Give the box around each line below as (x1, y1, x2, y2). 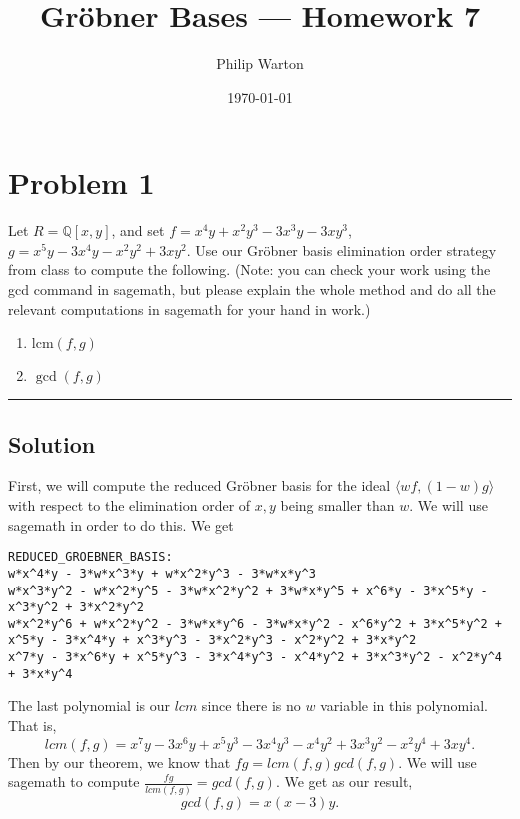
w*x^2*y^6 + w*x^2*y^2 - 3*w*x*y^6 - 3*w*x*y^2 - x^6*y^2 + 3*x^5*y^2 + (8, 616, 502, 631)
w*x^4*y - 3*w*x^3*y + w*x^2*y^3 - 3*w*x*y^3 (8, 566, 316, 581)
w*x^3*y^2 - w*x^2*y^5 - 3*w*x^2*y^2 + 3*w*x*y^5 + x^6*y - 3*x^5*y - (8, 583, 488, 598)
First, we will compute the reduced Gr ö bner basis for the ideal (8, 475, 391, 496)
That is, (8, 715, 57, 736)
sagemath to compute (8, 771, 140, 792)
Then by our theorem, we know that (8, 751, 231, 772)
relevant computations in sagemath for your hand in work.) (8, 298, 371, 319)
